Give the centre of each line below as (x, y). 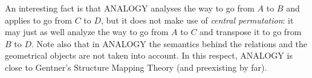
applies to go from (38, 20)
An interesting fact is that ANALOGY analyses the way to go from (130, 8)
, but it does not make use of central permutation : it (197, 20)
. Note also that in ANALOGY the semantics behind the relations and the (170, 43)
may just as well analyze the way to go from (87, 32)
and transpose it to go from (251, 32)
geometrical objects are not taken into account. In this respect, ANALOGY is (149, 55)
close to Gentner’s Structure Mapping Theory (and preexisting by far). (136, 67)
